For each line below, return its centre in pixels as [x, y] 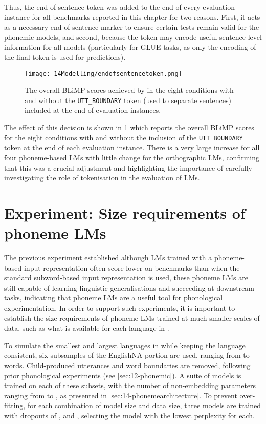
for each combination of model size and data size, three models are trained [144, 405]
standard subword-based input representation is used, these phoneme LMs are [126, 278]
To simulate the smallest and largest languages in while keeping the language [125, 345]
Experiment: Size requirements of [125, 213]
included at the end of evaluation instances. [93, 110]
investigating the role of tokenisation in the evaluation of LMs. [102, 178]
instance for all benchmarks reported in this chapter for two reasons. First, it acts [132, 17]
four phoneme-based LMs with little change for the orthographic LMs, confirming [132, 157]
